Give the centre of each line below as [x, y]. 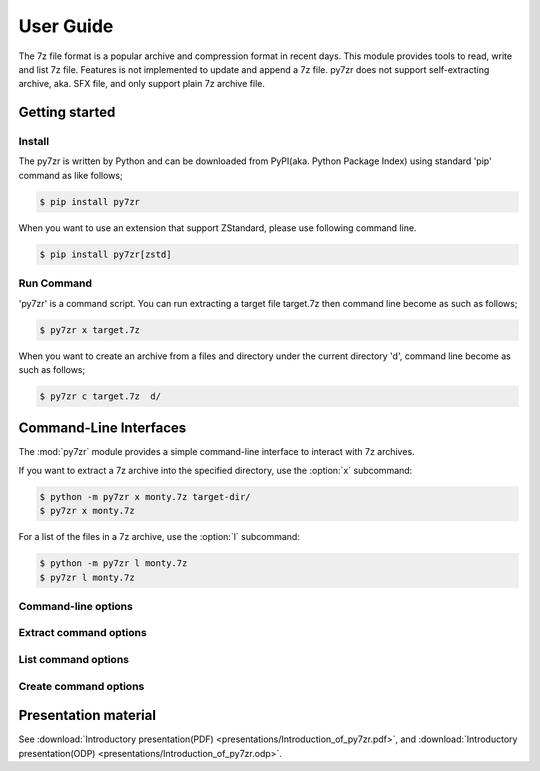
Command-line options [76, 606]
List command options [74, 660]
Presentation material [87, 715]
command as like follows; [71, 175]
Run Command [55, 283]
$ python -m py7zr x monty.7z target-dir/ [145, 496]
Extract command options [82, 633]
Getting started [67, 112]
